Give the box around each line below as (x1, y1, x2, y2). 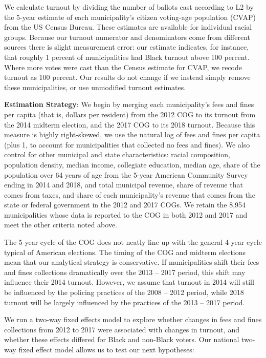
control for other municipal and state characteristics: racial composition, (4, 149, 230, 160)
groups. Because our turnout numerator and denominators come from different (4, 31, 251, 42)
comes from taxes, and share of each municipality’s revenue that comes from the (4, 189, 255, 200)
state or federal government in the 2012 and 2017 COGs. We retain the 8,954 (4, 199, 246, 210)
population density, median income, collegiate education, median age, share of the (4, 159, 260, 170)
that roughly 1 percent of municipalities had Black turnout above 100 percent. (4, 51, 250, 62)
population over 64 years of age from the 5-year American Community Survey (4, 169, 248, 180)
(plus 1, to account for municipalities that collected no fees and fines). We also (4, 139, 250, 150)
